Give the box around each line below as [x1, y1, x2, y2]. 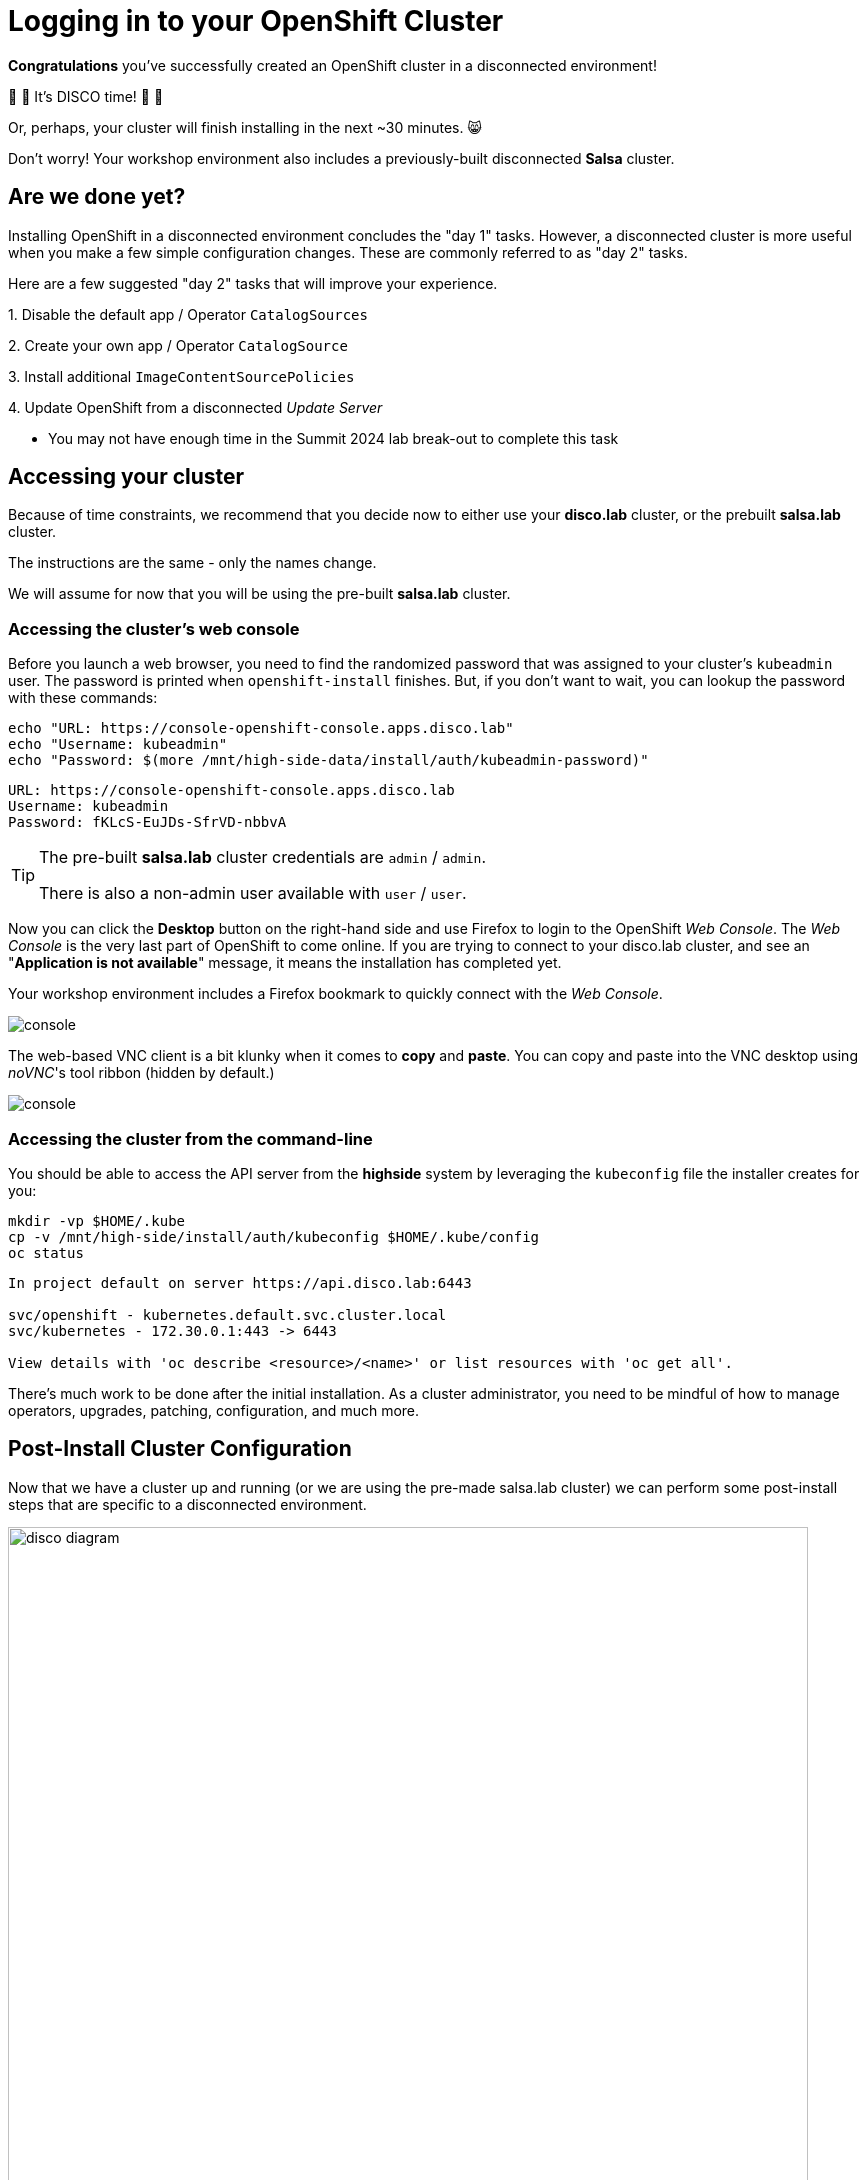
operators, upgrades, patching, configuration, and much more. [8, 1401, 420, 1419]
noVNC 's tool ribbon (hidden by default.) [8, 1064, 275, 1082]
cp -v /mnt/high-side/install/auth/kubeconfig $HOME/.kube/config [8, 1228, 540, 1245]
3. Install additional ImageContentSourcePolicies [8, 367, 355, 385]
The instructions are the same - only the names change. [8, 554, 377, 572]
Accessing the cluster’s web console [8, 618, 300, 639]
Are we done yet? [8, 184, 186, 210]
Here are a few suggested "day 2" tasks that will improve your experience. [8, 274, 498, 292]
